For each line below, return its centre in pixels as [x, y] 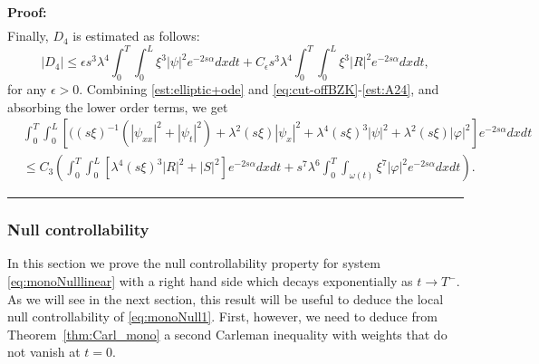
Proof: [27, 12]
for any [27, 89]
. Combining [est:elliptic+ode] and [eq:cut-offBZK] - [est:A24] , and [259, 89]
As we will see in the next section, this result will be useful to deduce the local [226, 298]
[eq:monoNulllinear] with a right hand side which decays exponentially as [210, 281]
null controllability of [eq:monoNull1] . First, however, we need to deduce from [222, 316]
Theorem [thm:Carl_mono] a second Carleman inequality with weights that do [227, 334]
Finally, [28, 36]
